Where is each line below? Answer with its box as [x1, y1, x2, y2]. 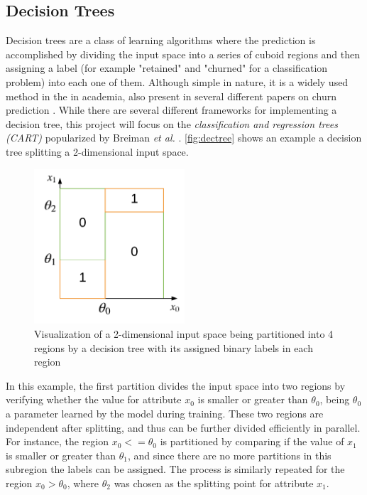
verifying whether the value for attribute [6, 392, 182, 407]
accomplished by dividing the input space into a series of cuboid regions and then [6, 46, 361, 61]
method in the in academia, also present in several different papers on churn [6, 88, 336, 103]
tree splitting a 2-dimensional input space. [6, 144, 189, 159]
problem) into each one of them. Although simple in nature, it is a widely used [6, 74, 349, 89]
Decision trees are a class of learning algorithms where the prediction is [6, 33, 316, 48]
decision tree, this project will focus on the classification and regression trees [6, 116, 338, 131]
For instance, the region [6, 434, 109, 449]
